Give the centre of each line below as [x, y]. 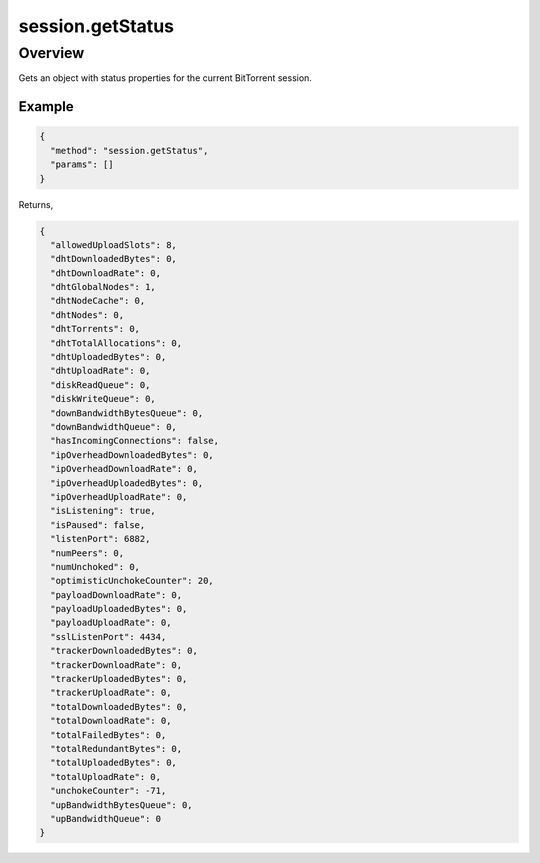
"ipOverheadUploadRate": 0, [119, 496]
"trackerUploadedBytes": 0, [119, 679]
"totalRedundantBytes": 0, [116, 748]
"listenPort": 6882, [100, 539]
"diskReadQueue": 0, [100, 384]
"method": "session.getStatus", [129, 150]
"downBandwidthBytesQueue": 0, [127, 413]
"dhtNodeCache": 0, [98, 301]
